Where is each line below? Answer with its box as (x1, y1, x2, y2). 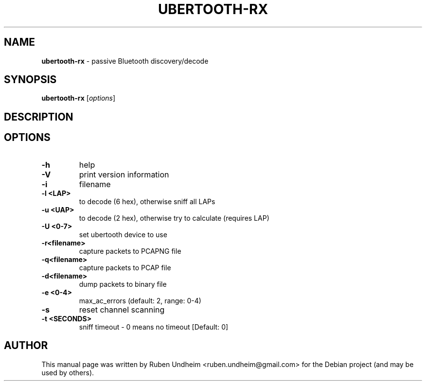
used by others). (41, 368, 94, 377)
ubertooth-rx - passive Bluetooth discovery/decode (41, 56, 209, 65)
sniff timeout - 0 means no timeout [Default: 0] (79, 322, 229, 331)
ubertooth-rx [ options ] (41, 94, 116, 103)
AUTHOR (4, 339, 48, 352)
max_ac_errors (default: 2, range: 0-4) (79, 296, 201, 305)
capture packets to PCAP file (79, 263, 171, 272)
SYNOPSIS (4, 73, 57, 86)
